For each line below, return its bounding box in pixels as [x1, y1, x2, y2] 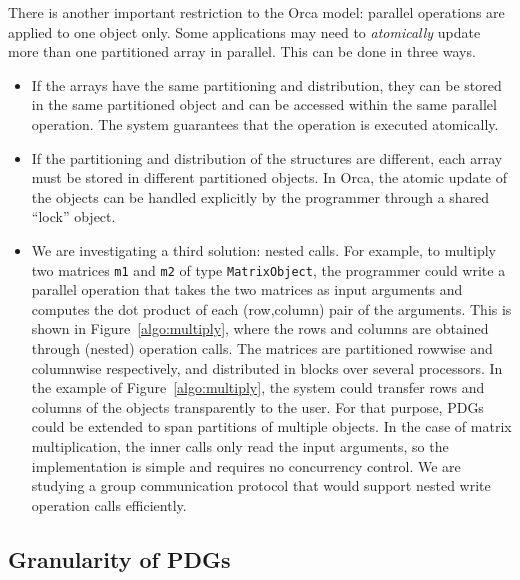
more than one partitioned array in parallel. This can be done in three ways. [8, 41, 476, 62]
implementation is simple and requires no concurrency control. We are [31, 455, 461, 476]
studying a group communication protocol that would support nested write [31, 475, 491, 496]
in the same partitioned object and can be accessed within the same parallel [31, 94, 497, 115]
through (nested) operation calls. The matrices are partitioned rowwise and [31, 337, 493, 358]
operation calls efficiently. [31, 494, 187, 515]
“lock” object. [31, 206, 116, 227]
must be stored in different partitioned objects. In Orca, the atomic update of [31, 167, 508, 188]
